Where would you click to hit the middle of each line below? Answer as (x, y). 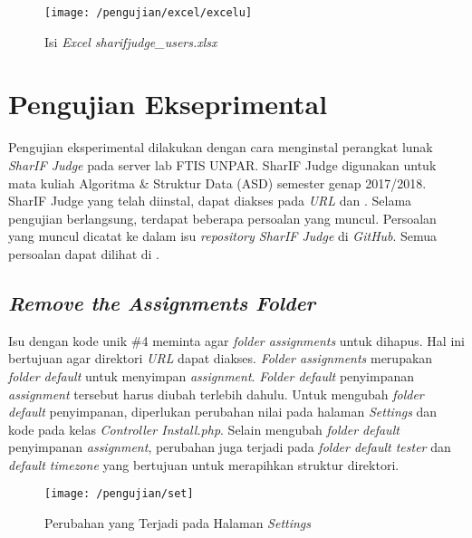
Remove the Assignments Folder (162, 302)
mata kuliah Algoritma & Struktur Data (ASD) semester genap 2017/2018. (217, 183)
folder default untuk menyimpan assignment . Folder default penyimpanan (211, 375)
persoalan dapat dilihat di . (84, 253)
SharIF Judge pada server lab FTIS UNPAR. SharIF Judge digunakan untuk (222, 164)
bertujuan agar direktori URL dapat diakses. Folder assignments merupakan (221, 358)
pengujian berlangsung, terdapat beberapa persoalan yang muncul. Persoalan (222, 218)
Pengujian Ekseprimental (168, 104)
